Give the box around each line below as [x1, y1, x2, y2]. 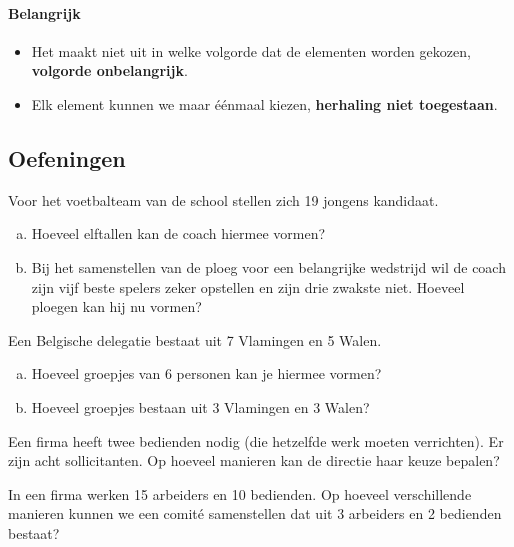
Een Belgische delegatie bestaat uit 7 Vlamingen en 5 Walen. [8, 329, 382, 350]
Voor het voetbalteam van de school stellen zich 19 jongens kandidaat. [8, 189, 439, 210]
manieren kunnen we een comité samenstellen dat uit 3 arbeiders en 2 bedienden [8, 503, 502, 524]
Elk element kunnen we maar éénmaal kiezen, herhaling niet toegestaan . [31, 93, 498, 114]
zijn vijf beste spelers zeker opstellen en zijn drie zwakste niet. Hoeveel [31, 276, 465, 297]
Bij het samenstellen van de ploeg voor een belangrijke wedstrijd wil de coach [31, 256, 506, 277]
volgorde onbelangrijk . [31, 60, 188, 81]
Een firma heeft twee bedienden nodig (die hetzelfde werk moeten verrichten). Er [8, 430, 504, 451]
